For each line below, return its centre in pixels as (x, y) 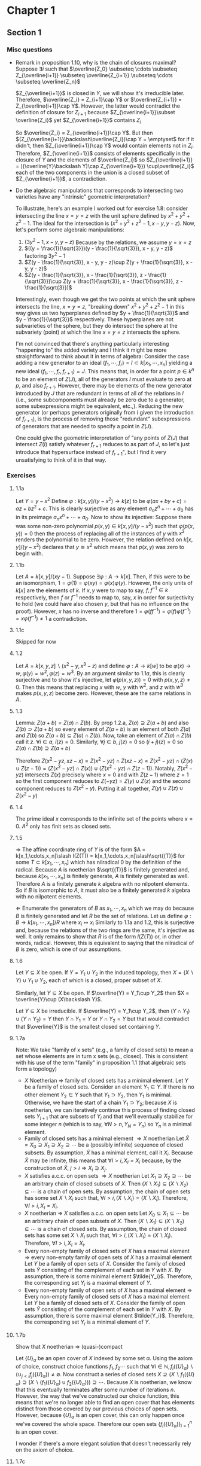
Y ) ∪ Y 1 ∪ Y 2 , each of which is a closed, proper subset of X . (89, 981)
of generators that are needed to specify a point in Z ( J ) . (84, 426)
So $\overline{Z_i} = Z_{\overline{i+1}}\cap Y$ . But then (84, 133)
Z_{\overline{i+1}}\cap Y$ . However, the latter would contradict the (98, 106)
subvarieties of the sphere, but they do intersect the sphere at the (97, 325)
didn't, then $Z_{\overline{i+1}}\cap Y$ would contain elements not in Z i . (104, 146)
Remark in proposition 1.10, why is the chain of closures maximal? (96, 62)
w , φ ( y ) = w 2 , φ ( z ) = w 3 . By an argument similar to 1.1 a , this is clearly (100, 673)
